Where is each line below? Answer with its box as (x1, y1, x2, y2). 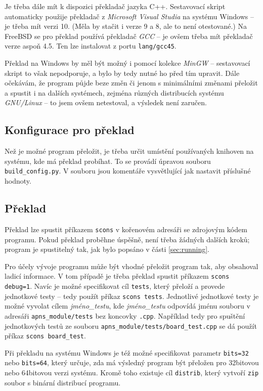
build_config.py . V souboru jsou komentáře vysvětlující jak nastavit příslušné (5, 165, 251, 176)
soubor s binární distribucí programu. (5, 377, 121, 387)
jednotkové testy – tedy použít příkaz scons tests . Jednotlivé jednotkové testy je (5, 290, 259, 301)
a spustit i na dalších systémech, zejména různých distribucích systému (5, 87, 224, 98)
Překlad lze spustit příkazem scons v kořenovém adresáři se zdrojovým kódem (5, 224, 247, 234)
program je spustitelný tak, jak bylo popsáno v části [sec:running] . (5, 244, 210, 254)
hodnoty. (5, 176, 31, 186)
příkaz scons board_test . (5, 330, 86, 341)
